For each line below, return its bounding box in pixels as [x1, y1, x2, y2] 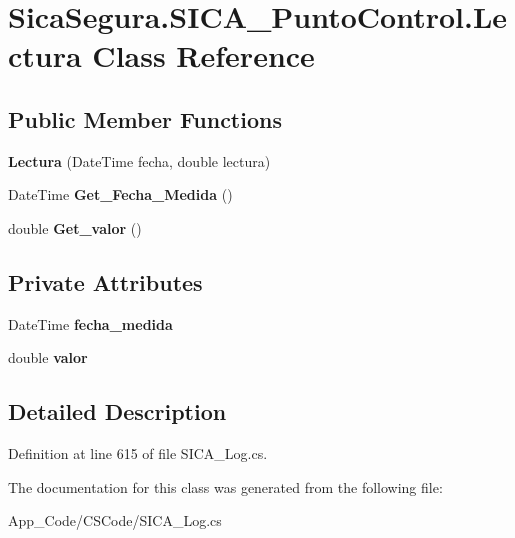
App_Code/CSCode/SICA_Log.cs [8, 510, 222, 531]
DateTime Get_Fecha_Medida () [8, 184, 233, 205]
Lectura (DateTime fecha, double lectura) [8, 150, 271, 171]
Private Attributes [8, 266, 203, 297]
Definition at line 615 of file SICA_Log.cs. [8, 443, 268, 464]
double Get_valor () [8, 217, 142, 238]
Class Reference [92, 35, 315, 76]
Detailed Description [8, 396, 227, 427]
